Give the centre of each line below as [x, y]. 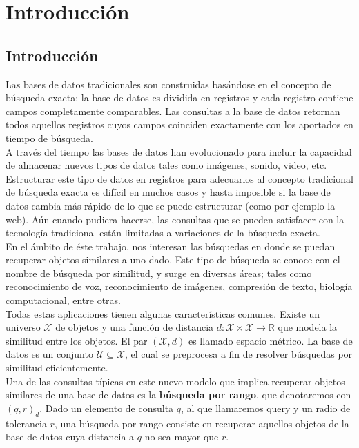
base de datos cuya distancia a [70, 437]
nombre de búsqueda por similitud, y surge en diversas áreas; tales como [159, 273]
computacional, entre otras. [63, 300]
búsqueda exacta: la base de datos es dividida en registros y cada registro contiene [179, 98]
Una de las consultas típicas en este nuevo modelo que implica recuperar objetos [175, 381]
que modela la [308, 327]
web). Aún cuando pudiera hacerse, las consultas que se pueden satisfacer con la [175, 219]
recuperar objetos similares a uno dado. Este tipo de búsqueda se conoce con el [173, 259]
